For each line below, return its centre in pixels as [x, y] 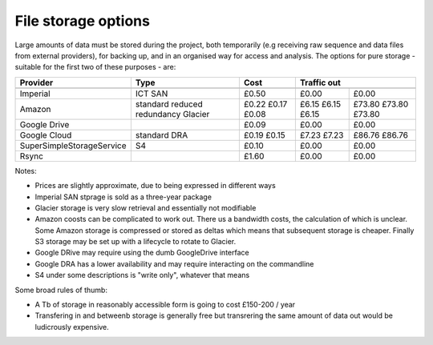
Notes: [26, 170]
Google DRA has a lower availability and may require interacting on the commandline [174, 263]
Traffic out [320, 82]
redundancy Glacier [172, 114]
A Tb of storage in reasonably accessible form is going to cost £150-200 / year [165, 305]
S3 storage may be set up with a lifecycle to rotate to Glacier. [136, 242]
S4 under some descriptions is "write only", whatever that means [142, 275]
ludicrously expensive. [72, 327]
